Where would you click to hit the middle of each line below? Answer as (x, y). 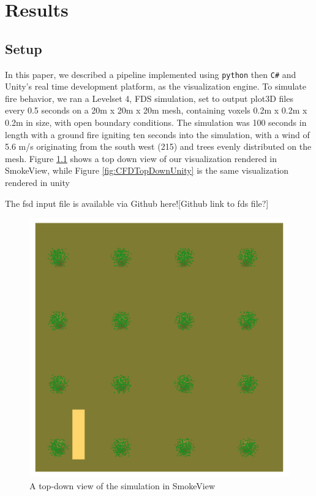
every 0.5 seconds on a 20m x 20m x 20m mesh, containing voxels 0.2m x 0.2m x (156, 110)
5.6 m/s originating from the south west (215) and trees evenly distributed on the (158, 146)
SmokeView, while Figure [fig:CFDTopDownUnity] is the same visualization (147, 170)
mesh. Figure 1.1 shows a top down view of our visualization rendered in (141, 158)
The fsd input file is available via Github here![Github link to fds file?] (137, 203)
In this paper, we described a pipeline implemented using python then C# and (151, 74)
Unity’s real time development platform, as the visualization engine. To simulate (156, 86)
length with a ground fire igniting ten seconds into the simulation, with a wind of (157, 134)
